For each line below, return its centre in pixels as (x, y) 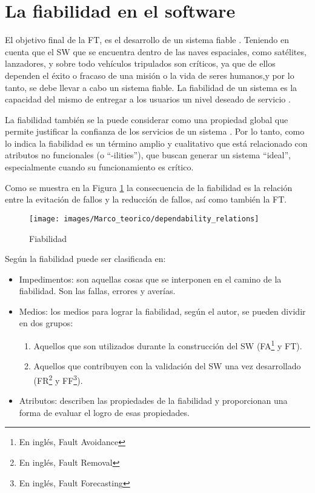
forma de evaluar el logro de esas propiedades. (104, 412)
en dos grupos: (46, 323)
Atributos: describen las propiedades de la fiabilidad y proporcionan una (153, 401)
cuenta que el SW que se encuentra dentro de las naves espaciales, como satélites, (156, 51)
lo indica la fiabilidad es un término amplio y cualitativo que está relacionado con (156, 143)
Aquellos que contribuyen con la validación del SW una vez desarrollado (167, 366)
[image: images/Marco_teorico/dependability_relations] (144, 219)
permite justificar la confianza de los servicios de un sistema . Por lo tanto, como (155, 131)
